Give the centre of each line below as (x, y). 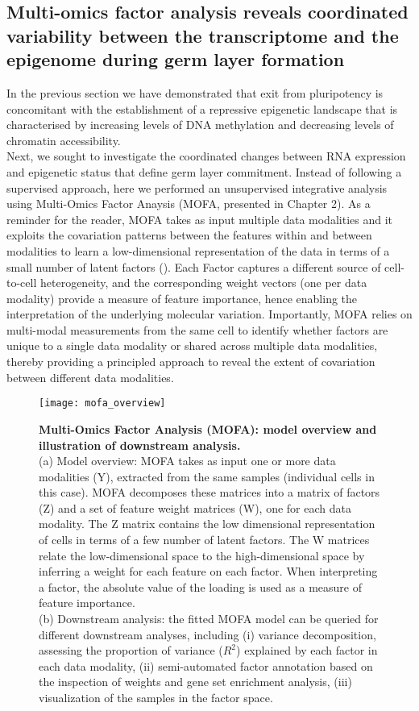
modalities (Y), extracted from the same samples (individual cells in (207, 476)
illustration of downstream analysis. (140, 445)
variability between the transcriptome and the (203, 35)
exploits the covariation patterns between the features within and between (189, 235)
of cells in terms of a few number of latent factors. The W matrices (204, 540)
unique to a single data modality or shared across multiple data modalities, (192, 345)
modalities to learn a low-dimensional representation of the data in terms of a (198, 250)
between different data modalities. (90, 377)
